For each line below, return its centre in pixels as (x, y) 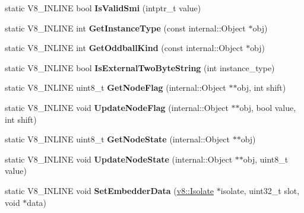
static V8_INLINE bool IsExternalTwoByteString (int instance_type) (140, 67)
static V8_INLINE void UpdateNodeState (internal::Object (119, 159)
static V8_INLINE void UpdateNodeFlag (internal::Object (117, 107)
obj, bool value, (268, 107)
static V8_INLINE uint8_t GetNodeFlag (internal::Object (115, 88)
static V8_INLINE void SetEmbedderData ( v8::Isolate (110, 190)
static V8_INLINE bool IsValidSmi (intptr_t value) (103, 8)
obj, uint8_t (266, 159)
